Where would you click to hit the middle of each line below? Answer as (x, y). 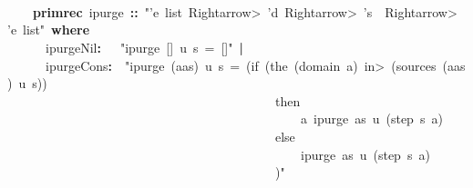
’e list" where (49, 30)
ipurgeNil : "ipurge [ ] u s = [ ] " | (144, 47)
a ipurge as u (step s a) (372, 119)
